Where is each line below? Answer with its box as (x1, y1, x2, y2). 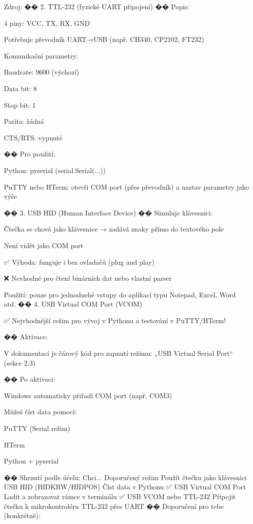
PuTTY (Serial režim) (4, 423, 70, 433)
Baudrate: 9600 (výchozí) (4, 67, 79, 77)
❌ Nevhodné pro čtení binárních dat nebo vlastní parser (4, 273, 172, 283)
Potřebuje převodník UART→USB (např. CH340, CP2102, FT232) (4, 34, 204, 44)
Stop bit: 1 (4, 99, 36, 110)
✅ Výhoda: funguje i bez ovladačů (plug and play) (4, 256, 155, 267)
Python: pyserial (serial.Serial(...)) (4, 165, 106, 175)
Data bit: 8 (4, 83, 37, 93)
